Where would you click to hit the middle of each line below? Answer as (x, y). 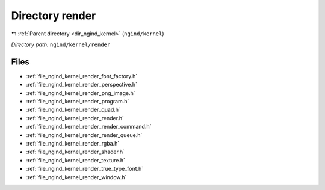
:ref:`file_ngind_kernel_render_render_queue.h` (84, 135)
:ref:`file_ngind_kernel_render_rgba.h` (73, 143)
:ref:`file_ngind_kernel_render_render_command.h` (89, 127)
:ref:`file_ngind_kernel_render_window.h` (76, 177)
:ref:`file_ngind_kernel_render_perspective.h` (82, 85)
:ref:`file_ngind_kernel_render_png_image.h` (81, 93)
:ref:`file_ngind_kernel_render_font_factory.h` (82, 76)
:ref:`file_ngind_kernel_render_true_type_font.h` (85, 169)
